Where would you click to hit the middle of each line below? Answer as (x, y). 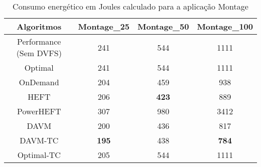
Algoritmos (39, 26)
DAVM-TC (39, 140)
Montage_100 (225, 26)
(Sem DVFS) (39, 53)
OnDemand (39, 82)
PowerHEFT (39, 111)
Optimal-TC (39, 155)
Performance (39, 41)
